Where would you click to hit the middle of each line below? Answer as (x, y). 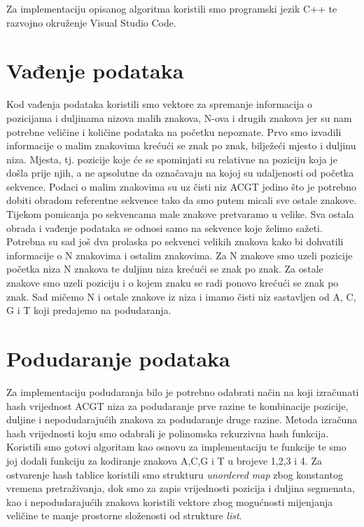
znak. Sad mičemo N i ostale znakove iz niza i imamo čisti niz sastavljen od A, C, (181, 296)
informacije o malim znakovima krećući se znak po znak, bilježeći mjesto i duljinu (181, 145)
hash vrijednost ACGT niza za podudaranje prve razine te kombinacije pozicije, (177, 405)
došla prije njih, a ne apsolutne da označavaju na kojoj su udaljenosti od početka (180, 173)
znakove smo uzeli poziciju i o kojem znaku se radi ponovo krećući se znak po (173, 283)
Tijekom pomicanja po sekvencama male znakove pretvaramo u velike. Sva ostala (180, 214)
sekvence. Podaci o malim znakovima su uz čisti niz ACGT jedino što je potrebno (181, 186)
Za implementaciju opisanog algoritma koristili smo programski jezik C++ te (172, 8)
